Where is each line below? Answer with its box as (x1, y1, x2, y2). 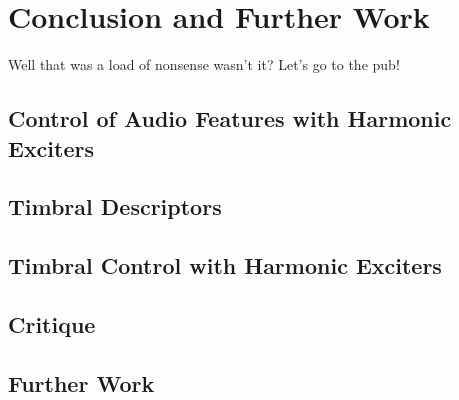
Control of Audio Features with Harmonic (8, 103, 452, 134)
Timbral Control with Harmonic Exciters (8, 250, 442, 281)
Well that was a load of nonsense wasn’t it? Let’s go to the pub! (8, 54, 400, 75)
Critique (8, 308, 96, 339)
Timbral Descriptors (8, 191, 222, 222)
